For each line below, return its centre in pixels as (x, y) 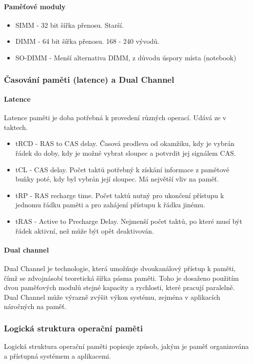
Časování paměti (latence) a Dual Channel (89, 79)
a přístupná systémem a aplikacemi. (58, 355)
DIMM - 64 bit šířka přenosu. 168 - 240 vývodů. (88, 41)
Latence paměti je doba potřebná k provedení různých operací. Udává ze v (115, 118)
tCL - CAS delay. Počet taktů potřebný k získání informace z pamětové (122, 169)
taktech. (16, 127)
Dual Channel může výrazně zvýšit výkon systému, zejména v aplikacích (112, 297)
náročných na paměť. (35, 306)
